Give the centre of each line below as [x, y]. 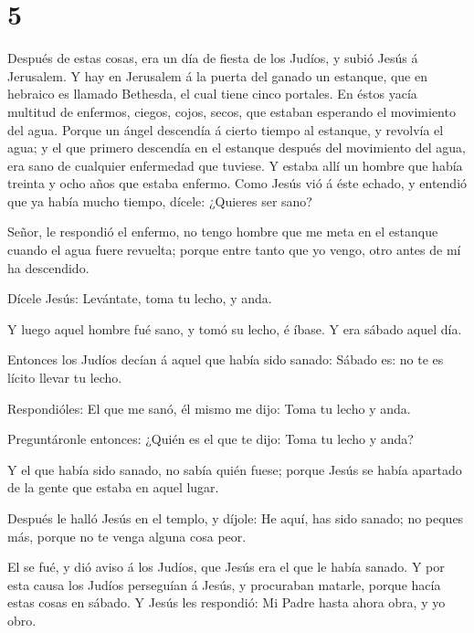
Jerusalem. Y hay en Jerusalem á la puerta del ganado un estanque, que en [217, 75]
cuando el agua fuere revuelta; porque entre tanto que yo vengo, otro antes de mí [234, 250]
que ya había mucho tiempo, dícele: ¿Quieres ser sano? [160, 200]
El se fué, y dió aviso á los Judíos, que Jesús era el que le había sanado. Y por [226, 567]
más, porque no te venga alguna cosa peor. [127, 536]
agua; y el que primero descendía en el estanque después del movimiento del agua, [237, 148]
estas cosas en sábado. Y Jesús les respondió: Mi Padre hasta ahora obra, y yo [226, 602]
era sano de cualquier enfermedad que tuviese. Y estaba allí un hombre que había [235, 165]
